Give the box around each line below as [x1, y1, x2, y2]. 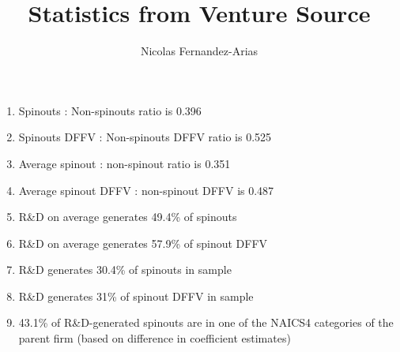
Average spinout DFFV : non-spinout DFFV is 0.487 [18, 182, 274, 198]
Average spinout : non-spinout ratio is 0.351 [18, 155, 231, 171]
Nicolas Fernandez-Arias [140, 43, 258, 59]
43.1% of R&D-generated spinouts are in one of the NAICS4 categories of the [18, 314, 394, 331]
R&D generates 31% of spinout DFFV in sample [18, 287, 254, 304]
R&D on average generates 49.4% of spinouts [18, 208, 237, 225]
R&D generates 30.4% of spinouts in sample [18, 261, 232, 278]
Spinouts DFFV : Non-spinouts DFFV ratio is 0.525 [18, 129, 272, 145]
